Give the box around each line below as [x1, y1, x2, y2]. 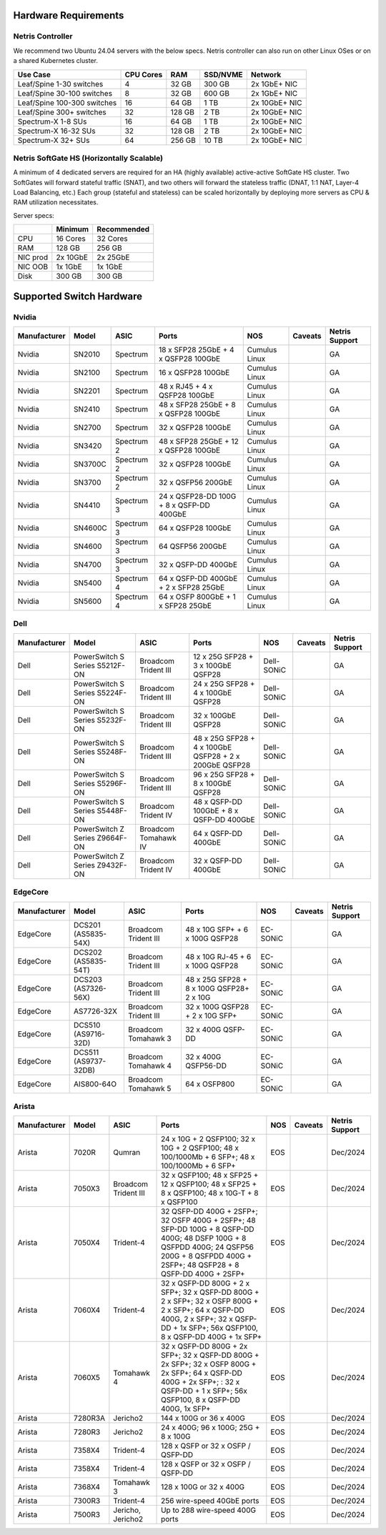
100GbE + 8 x [193, 805, 239, 815]
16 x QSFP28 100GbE [158, 368, 230, 378]
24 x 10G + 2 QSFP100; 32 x [161, 1134, 256, 1144]
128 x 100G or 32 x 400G [161, 1482, 245, 1492]
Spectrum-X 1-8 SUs [17, 116, 87, 126]
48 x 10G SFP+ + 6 [184, 924, 249, 934]
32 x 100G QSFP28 [184, 1001, 249, 1011]
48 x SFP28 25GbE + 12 [158, 437, 239, 447]
